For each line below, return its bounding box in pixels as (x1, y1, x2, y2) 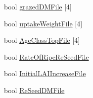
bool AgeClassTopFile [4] (4, 35, 80, 45)
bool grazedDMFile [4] (4, 1, 72, 11)
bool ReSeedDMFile (4, 85, 65, 95)
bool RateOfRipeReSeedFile (4, 51, 89, 62)
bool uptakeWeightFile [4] (4, 18, 83, 28)
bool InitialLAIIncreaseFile (4, 68, 86, 79)
